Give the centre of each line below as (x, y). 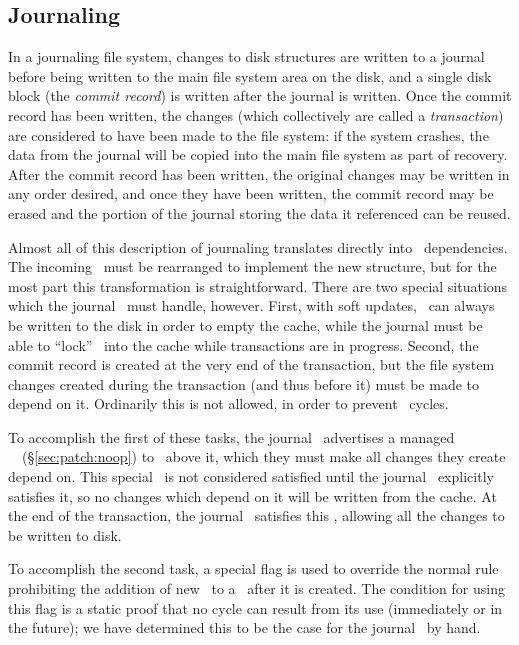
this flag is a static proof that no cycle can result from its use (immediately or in (255, 607)
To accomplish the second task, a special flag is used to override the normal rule (253, 568)
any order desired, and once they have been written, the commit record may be (251, 193)
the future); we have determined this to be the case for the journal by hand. (244, 627)
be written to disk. (65, 534)
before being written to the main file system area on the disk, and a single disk (250, 75)
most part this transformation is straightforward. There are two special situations (258, 285)
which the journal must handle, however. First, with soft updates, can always (251, 305)
